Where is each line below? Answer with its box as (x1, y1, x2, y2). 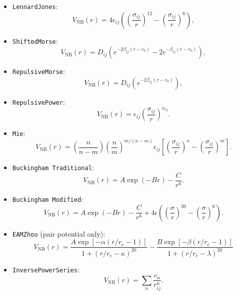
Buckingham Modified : (12, 194, 83, 204)
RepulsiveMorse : (12, 66, 65, 77)
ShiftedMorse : (12, 35, 58, 46)
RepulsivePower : (12, 96, 65, 107)
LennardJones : (12, 1, 58, 11)
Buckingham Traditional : (12, 162, 94, 173)
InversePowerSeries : (12, 264, 80, 274)
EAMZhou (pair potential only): (12, 228, 105, 239)
